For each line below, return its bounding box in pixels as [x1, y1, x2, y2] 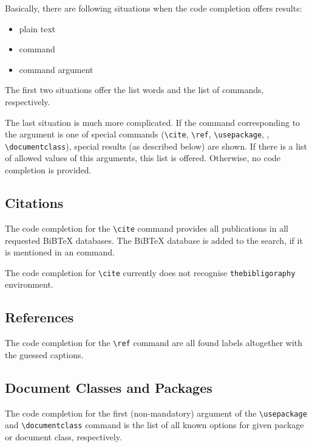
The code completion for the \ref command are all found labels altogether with [5, 336, 303, 349]
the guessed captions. [5, 348, 84, 361]
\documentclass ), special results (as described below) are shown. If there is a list [5, 139, 308, 152]
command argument [19, 63, 93, 75]
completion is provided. [5, 164, 92, 176]
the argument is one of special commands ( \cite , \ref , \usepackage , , [5, 128, 270, 140]
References [5, 308, 74, 327]
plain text [19, 22, 56, 35]
